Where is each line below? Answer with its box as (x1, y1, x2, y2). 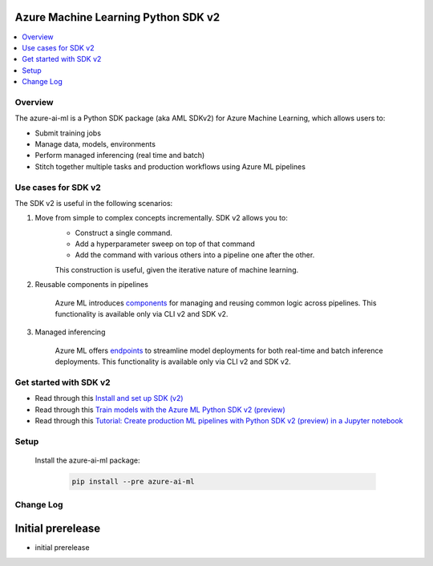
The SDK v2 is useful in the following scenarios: (14, 198, 173, 208)
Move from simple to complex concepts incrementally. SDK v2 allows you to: (34, 213, 288, 223)
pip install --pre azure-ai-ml (71, 477, 196, 487)
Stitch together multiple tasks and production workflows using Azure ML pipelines (34, 161, 306, 172)
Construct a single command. (75, 228, 172, 237)
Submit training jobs (34, 128, 102, 138)
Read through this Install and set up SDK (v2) (34, 394, 184, 403)
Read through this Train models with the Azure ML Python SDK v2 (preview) (34, 405, 286, 414)
